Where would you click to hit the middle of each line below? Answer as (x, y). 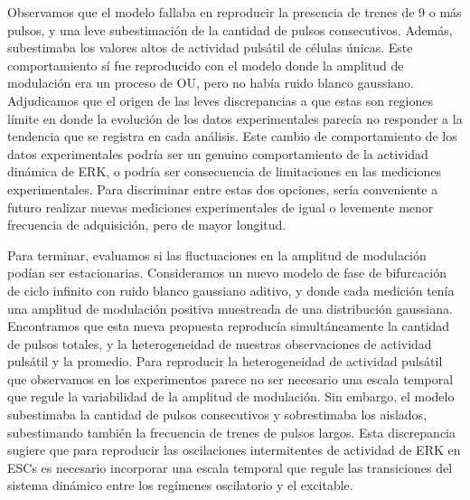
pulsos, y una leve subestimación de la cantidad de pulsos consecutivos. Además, (230, 29)
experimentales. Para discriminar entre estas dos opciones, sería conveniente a (223, 189)
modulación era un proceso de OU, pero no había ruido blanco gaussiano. (211, 83)
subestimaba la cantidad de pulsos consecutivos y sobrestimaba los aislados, (217, 415)
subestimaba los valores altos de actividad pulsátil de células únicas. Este (210, 47)
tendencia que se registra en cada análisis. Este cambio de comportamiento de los (232, 136)
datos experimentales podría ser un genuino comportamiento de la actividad (218, 153)
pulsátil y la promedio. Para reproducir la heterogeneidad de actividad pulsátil (225, 361)
